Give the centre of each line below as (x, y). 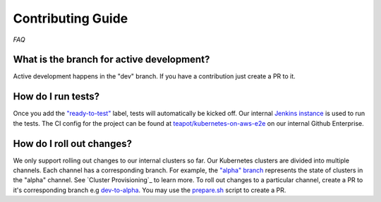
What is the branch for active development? (111, 60)
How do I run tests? (56, 96)
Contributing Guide (71, 18)
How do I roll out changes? (72, 144)
